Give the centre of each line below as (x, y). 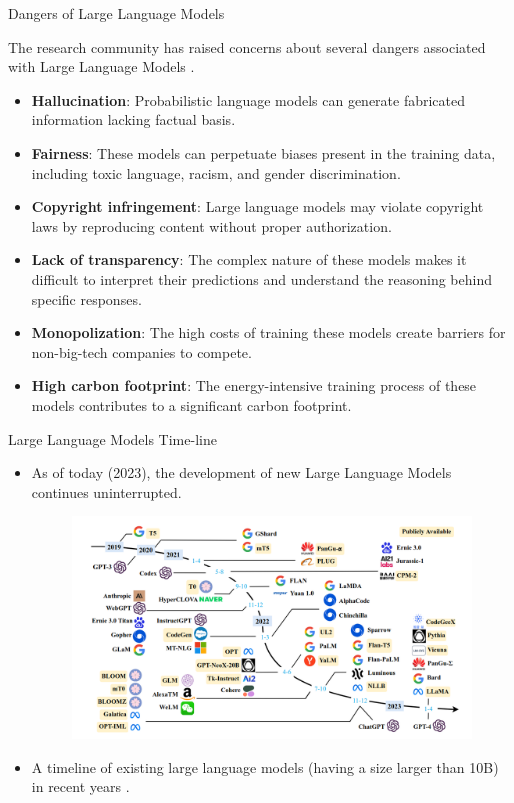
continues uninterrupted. (106, 491)
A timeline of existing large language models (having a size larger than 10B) (265, 766)
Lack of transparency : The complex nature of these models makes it (249, 259)
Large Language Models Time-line (112, 438)
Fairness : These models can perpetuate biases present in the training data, (263, 152)
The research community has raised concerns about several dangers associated (247, 46)
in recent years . (80, 786)
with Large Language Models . (101, 66)
